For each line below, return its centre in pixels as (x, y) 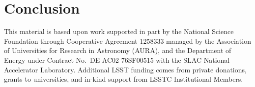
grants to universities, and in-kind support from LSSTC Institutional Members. (124, 79)
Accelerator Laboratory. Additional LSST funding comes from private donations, (125, 69)
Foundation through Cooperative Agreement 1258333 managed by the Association (127, 41)
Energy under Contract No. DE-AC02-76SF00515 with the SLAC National (117, 60)
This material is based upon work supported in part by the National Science (119, 31)
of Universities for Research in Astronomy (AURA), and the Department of (118, 50)
